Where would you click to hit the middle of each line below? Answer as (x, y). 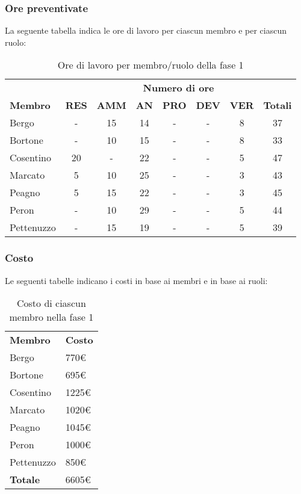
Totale (25, 480)
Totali (278, 105)
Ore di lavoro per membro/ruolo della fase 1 (150, 65)
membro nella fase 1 (51, 317)
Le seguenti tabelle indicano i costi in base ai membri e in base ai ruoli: (136, 280)
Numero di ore (178, 88)
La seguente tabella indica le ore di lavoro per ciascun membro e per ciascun (146, 30)
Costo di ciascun (51, 303)
